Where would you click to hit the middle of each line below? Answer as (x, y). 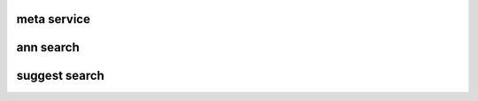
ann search (48, 47)
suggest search (61, 76)
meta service (53, 19)
